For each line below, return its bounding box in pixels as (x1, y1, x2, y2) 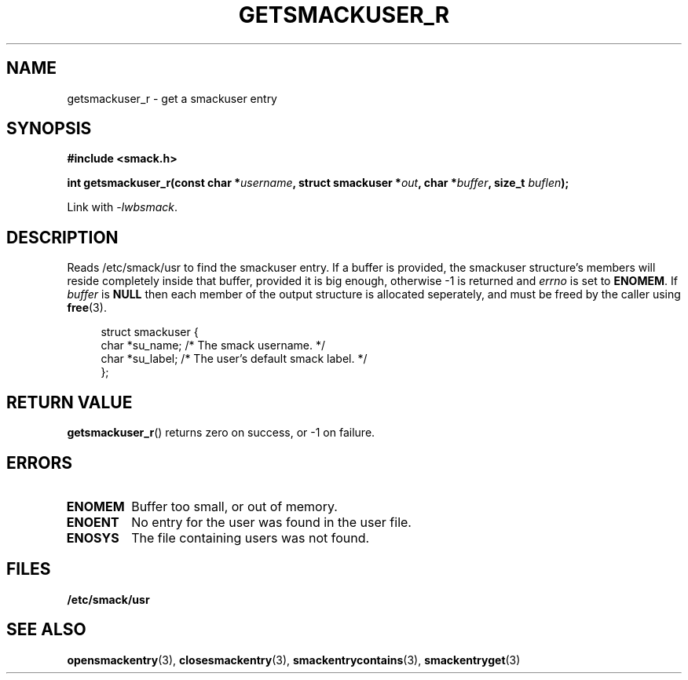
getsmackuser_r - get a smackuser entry (67, 91, 277, 105)
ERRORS (6, 452, 73, 473)
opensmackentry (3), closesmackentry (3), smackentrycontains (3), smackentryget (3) (67, 653, 521, 667)
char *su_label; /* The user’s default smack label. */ (101, 352, 368, 366)
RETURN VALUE (6, 392, 133, 412)
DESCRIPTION (6, 227, 119, 247)
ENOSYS (66, 529, 119, 546)
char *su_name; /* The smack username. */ (101, 338, 325, 353)
